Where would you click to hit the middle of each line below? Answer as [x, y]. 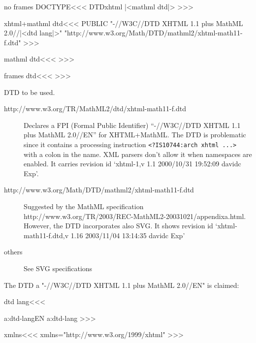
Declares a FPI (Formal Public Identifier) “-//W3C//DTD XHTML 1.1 [132, 125]
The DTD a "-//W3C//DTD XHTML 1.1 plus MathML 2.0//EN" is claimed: [122, 285]
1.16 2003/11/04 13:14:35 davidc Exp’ [128, 235]
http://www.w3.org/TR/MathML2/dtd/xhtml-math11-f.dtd [95, 109]
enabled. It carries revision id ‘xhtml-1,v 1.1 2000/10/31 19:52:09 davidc [132, 164]
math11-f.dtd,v [46, 235]
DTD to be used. [30, 92]
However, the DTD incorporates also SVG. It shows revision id [118, 226]
